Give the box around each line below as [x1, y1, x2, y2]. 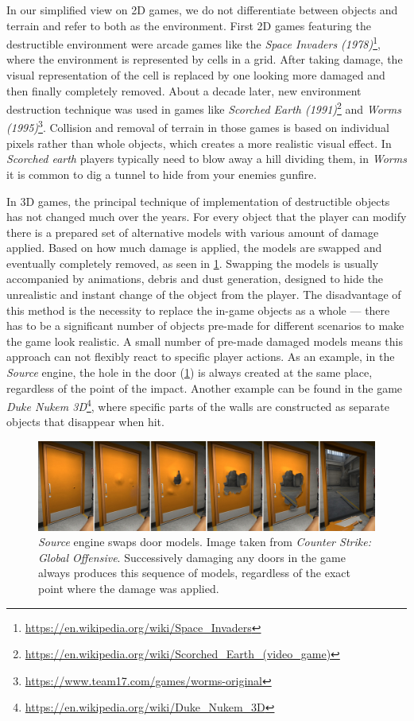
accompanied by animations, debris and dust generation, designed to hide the [6, 270, 384, 287]
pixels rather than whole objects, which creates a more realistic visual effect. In [6, 134, 392, 151]
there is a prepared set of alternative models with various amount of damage [6, 223, 379, 240]
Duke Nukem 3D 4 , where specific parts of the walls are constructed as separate [6, 396, 389, 414]
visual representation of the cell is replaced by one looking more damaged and [6, 67, 385, 83]
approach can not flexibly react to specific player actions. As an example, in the [6, 348, 395, 365]
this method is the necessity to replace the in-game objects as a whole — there [6, 301, 390, 318]
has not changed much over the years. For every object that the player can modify [6, 208, 407, 225]
